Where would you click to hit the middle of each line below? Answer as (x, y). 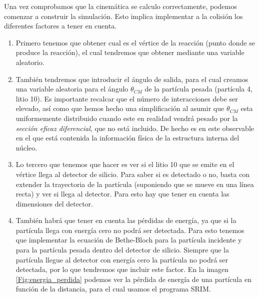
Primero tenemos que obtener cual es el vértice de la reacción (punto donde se (135, 42)
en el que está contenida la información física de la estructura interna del (127, 138)
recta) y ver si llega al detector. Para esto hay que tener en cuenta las (122, 194)
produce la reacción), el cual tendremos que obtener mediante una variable (130, 52)
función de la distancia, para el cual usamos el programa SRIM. (113, 289)
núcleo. (26, 147)
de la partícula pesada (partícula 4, (198, 89)
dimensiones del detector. (54, 203)
